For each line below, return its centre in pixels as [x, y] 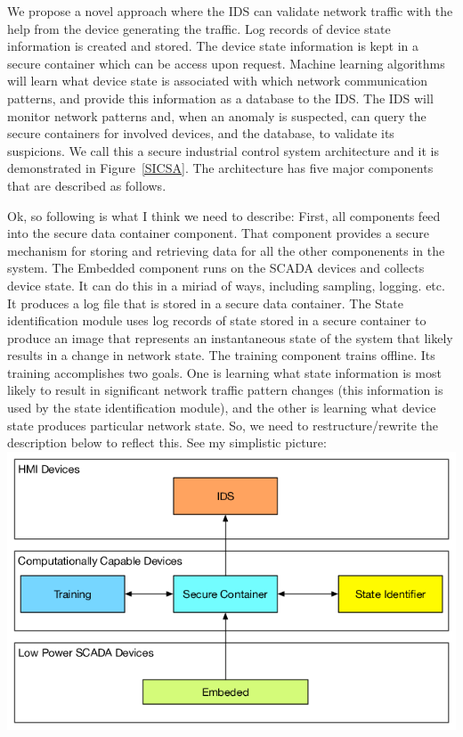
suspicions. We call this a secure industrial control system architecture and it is [223, 150]
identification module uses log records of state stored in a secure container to [217, 320]
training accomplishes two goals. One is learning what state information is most [224, 372]
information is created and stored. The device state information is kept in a [213, 46]
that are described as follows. [87, 185]
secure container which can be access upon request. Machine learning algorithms [226, 63]
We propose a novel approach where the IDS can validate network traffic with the [230, 11]
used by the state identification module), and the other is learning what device [222, 408]
